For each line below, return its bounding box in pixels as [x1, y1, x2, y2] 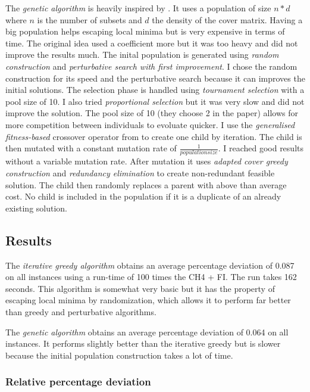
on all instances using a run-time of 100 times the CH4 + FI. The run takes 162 [5, 270, 297, 283]
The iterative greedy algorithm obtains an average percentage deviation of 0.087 [5, 259, 295, 271]
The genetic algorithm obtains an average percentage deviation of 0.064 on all [5, 325, 289, 338]
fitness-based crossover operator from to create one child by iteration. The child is [5, 130, 302, 142]
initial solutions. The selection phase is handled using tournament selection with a [5, 83, 305, 96]
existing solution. [5, 201, 68, 214]
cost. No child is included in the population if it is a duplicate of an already [5, 190, 281, 203]
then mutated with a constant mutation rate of [5, 142, 177, 154]
